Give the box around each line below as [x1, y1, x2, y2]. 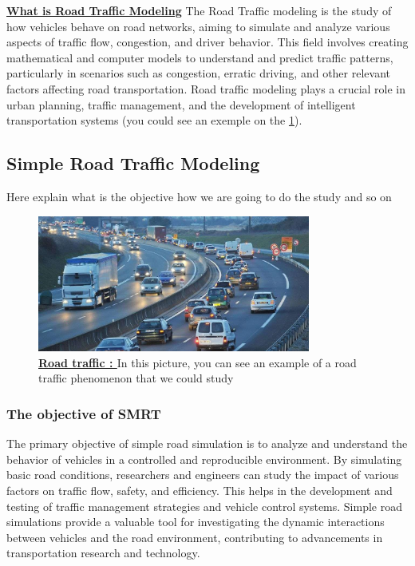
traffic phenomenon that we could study [38, 370, 234, 386]
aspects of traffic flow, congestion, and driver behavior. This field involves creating [6, 34, 409, 50]
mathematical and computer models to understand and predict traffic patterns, [6, 49, 393, 65]
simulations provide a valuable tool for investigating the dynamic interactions [6, 513, 385, 530]
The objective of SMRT [6, 403, 161, 423]
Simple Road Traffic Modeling [6, 151, 260, 176]
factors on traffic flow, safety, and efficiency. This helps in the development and [6, 481, 393, 498]
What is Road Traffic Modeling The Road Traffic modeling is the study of [6, 2, 392, 18]
